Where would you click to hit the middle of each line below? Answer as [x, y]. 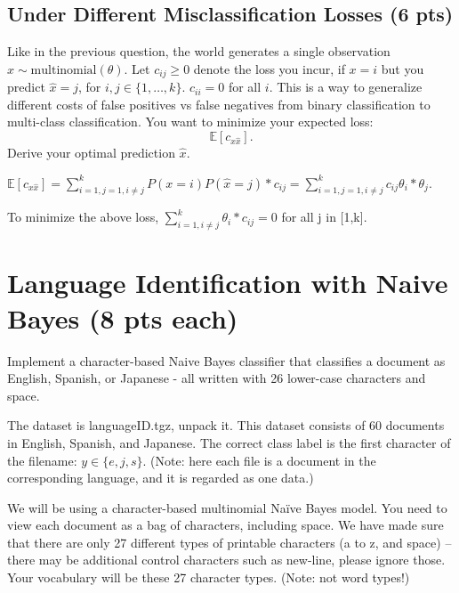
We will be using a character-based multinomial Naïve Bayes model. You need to [227, 507]
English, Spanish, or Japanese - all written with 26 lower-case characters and [217, 378]
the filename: [42, 460]
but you [403, 68]
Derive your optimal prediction [91, 153]
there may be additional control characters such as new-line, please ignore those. [226, 560]
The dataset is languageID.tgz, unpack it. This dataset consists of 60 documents [226, 425]
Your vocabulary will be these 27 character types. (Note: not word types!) [209, 577]
